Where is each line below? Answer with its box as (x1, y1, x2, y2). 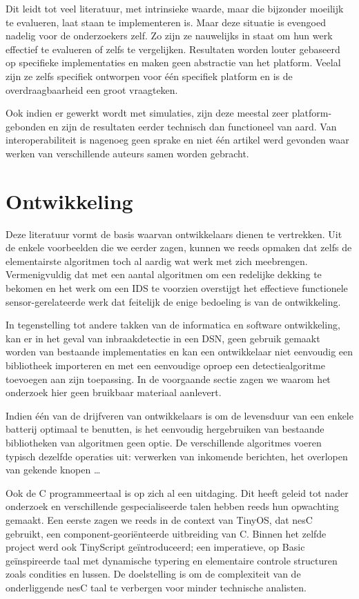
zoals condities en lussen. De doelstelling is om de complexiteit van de (6, 567, 301, 581)
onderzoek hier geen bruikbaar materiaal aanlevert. (6, 385, 222, 400)
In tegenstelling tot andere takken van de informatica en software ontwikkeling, (6, 317, 340, 332)
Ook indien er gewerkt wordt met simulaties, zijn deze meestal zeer (6, 106, 289, 120)
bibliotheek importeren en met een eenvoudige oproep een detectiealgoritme (6, 358, 325, 372)
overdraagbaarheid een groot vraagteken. (6, 82, 178, 97)
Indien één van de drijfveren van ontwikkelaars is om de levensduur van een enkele (6, 408, 353, 422)
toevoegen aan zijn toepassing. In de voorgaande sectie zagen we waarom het (6, 371, 331, 386)
